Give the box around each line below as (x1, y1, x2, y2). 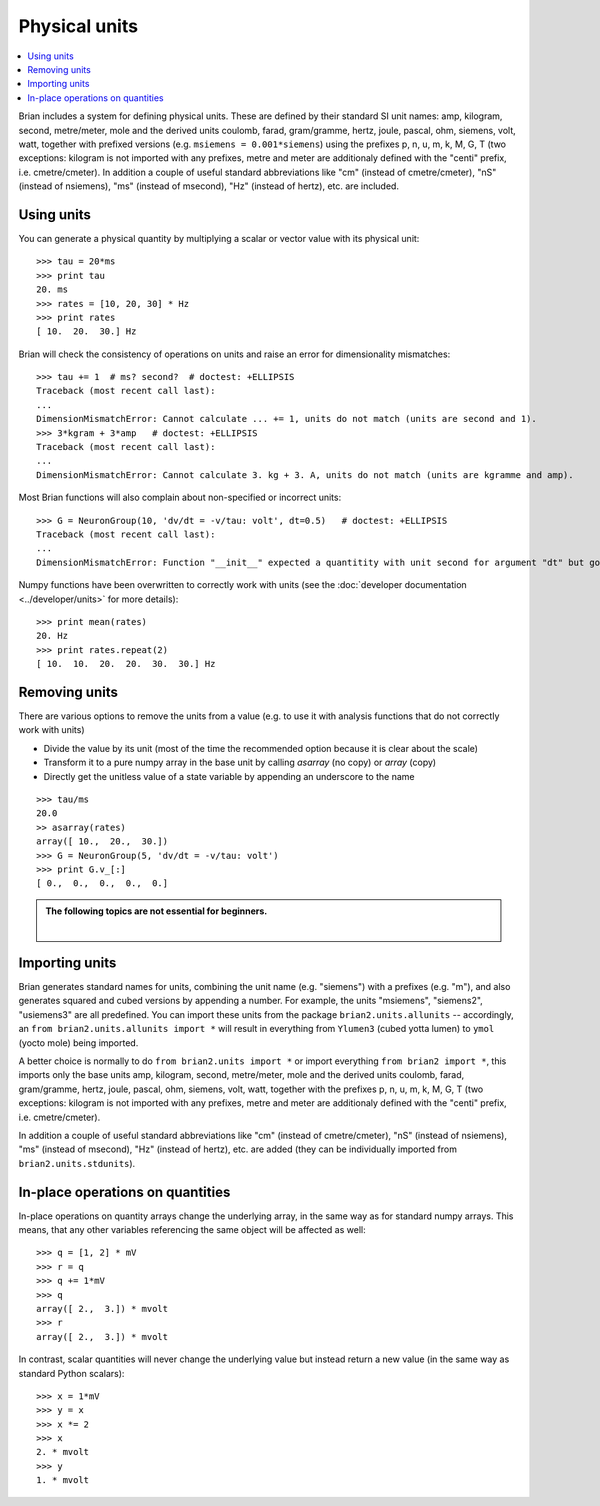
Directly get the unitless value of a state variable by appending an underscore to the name (43, 770, 415, 782)
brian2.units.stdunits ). (18, 1157, 136, 1169)
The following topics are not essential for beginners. (45, 905, 268, 917)
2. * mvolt (36, 1446, 90, 1458)
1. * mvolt (36, 1475, 90, 1486)
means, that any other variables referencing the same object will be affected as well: (18, 1224, 366, 1235)
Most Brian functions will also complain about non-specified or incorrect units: (18, 491, 342, 504)
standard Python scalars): (18, 1367, 125, 1379)
